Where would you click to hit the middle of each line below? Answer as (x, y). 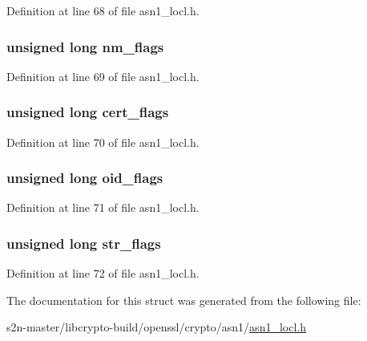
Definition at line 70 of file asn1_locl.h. (103, 142)
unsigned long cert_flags (88, 112)
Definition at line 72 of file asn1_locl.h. (103, 273)
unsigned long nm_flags (85, 46)
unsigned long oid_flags (85, 178)
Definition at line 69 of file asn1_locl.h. (103, 76)
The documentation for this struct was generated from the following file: (184, 300)
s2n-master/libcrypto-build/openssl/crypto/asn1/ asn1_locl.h (156, 327)
